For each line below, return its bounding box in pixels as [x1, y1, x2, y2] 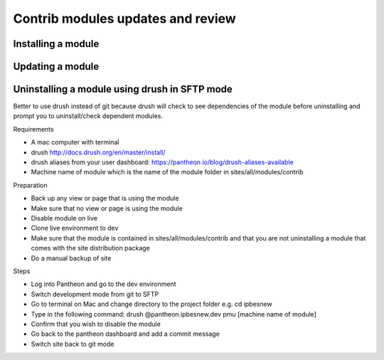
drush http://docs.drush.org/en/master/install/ [31, 148, 166, 157]
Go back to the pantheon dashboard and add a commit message [31, 329, 220, 338]
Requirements [13, 125, 54, 133]
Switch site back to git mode [31, 339, 114, 348]
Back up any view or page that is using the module [31, 194, 179, 203]
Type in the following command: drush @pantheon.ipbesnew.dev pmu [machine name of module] [31, 309, 316, 318]
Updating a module [13, 60, 100, 73]
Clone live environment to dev [31, 224, 119, 233]
